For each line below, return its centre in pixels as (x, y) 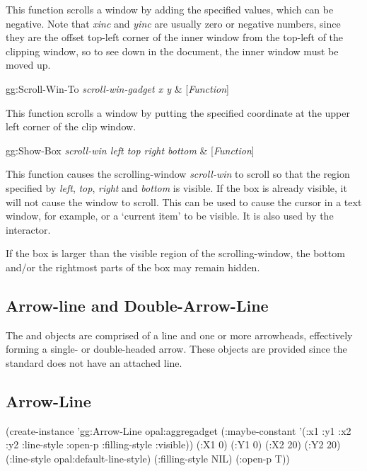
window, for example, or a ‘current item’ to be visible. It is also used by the (170, 216)
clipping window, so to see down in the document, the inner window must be (172, 51)
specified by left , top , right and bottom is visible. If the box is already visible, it (176, 187)
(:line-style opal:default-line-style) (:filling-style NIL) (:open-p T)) (148, 458)
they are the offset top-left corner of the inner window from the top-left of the (175, 37)
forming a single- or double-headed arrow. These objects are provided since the (176, 349)
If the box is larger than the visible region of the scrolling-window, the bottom (175, 253)
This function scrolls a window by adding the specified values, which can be (170, 9)
